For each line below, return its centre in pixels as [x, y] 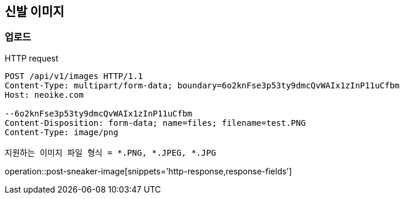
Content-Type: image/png [61, 132]
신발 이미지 [35, 11]
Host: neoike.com [44, 95]
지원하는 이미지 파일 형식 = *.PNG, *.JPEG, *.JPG [110, 152]
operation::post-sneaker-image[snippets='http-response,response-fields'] [148, 171]
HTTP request [32, 58]
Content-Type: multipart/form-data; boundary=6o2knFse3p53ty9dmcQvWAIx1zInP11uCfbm [202, 85]
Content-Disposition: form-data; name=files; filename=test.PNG [155, 123]
